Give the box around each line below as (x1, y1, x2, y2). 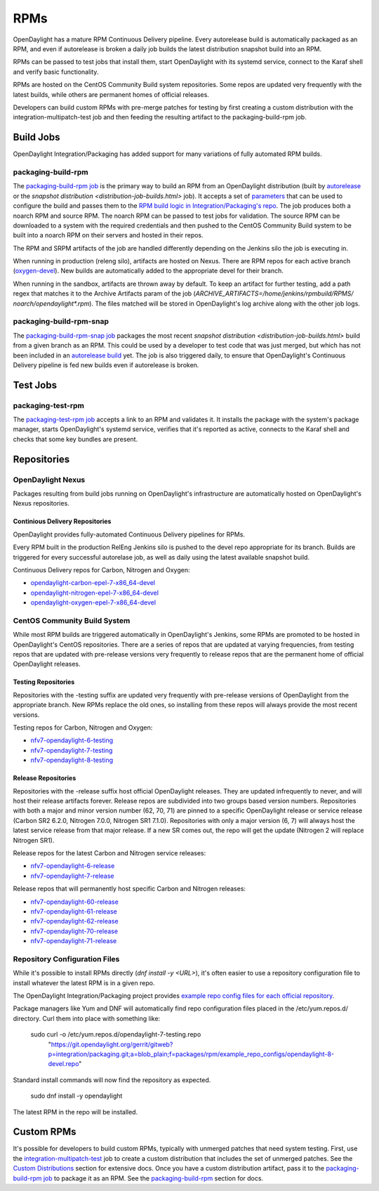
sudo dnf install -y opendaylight (30, 1092, 123, 1100)
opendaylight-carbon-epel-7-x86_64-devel (30, 579, 156, 587)
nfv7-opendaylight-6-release (30, 862, 115, 870)
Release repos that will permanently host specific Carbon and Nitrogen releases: (13, 885, 246, 893)
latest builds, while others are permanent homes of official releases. (13, 90, 210, 98)
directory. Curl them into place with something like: (13, 1014, 161, 1022)
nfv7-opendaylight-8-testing (30, 756, 114, 765)
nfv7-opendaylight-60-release (30, 897, 119, 906)
